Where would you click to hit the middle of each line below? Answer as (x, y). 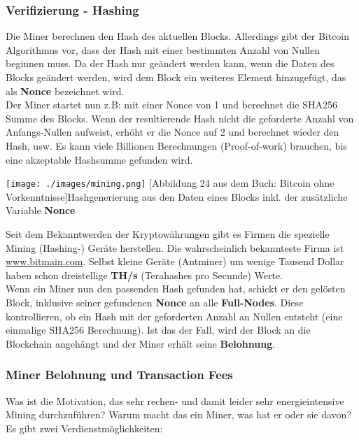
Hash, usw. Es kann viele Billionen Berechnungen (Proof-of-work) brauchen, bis (176, 145)
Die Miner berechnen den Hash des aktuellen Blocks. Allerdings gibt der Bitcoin (178, 36)
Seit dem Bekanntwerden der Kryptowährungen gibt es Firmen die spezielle (168, 234)
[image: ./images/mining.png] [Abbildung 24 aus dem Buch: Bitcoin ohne (170, 183)
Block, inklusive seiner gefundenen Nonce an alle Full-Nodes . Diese (155, 302)
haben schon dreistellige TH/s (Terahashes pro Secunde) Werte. (145, 275)
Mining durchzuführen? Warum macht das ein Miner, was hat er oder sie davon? (178, 414)
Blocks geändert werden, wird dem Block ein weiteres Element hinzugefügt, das (176, 77)
